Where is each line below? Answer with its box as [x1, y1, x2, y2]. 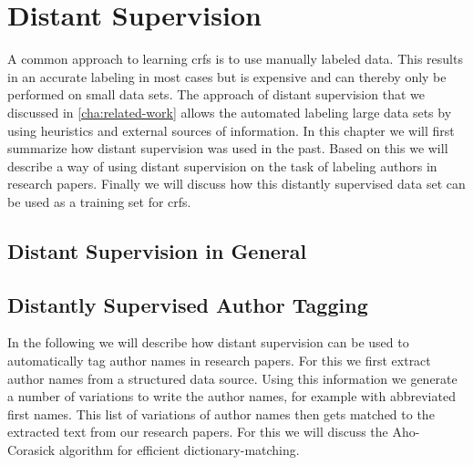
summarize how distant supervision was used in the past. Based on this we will [7, 139, 448, 158]
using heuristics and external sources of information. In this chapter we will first [7, 120, 455, 139]
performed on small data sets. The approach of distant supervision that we [7, 85, 425, 104]
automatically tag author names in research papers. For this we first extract [7, 351, 431, 370]
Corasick [7, 440, 56, 460]
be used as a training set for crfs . [7, 191, 191, 211]
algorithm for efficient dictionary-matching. [58, 440, 300, 460]
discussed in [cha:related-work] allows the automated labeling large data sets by [7, 102, 452, 121]
